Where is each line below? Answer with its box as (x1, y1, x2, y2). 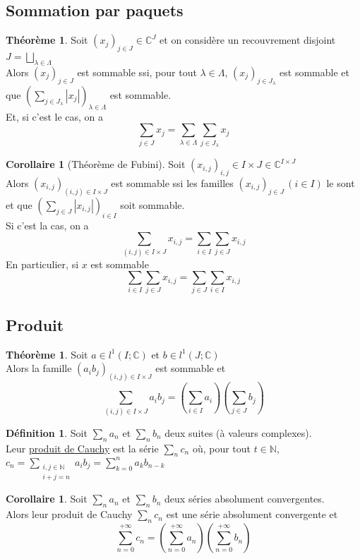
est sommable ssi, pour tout (77, 64, 197, 79)
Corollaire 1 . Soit (6, 491, 88, 506)
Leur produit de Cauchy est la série (6, 440, 159, 455)
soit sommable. (120, 197, 185, 212)
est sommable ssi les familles (111, 175, 234, 190)
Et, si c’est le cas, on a (6, 109, 104, 124)
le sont (326, 175, 355, 190)
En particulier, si (6, 256, 79, 271)
